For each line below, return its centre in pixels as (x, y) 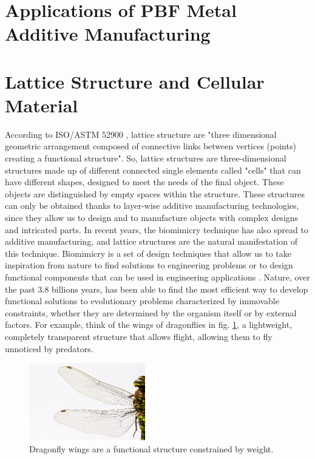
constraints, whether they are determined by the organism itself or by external (151, 312)
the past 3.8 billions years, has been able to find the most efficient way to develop (157, 289)
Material (42, 105)
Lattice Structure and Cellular (135, 81)
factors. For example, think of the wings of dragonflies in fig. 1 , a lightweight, (149, 325)
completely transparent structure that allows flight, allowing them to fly (139, 336)
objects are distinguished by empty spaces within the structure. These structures (155, 193)
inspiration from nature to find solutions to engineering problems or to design (149, 265)
